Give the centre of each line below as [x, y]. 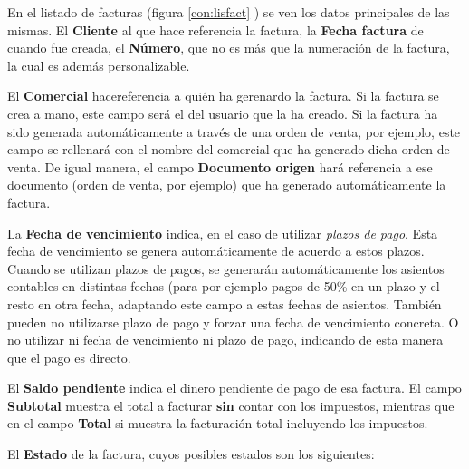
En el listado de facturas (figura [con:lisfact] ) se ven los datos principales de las [229, 12]
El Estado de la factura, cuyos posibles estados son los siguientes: [191, 454]
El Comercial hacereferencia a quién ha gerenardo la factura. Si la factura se [223, 96]
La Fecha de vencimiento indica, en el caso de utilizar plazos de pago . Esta [223, 233]
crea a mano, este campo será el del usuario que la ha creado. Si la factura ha [223, 113]
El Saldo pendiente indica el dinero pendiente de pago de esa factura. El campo [234, 388]
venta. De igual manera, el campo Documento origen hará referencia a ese [220, 166]
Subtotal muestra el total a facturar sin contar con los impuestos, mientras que [231, 405]
